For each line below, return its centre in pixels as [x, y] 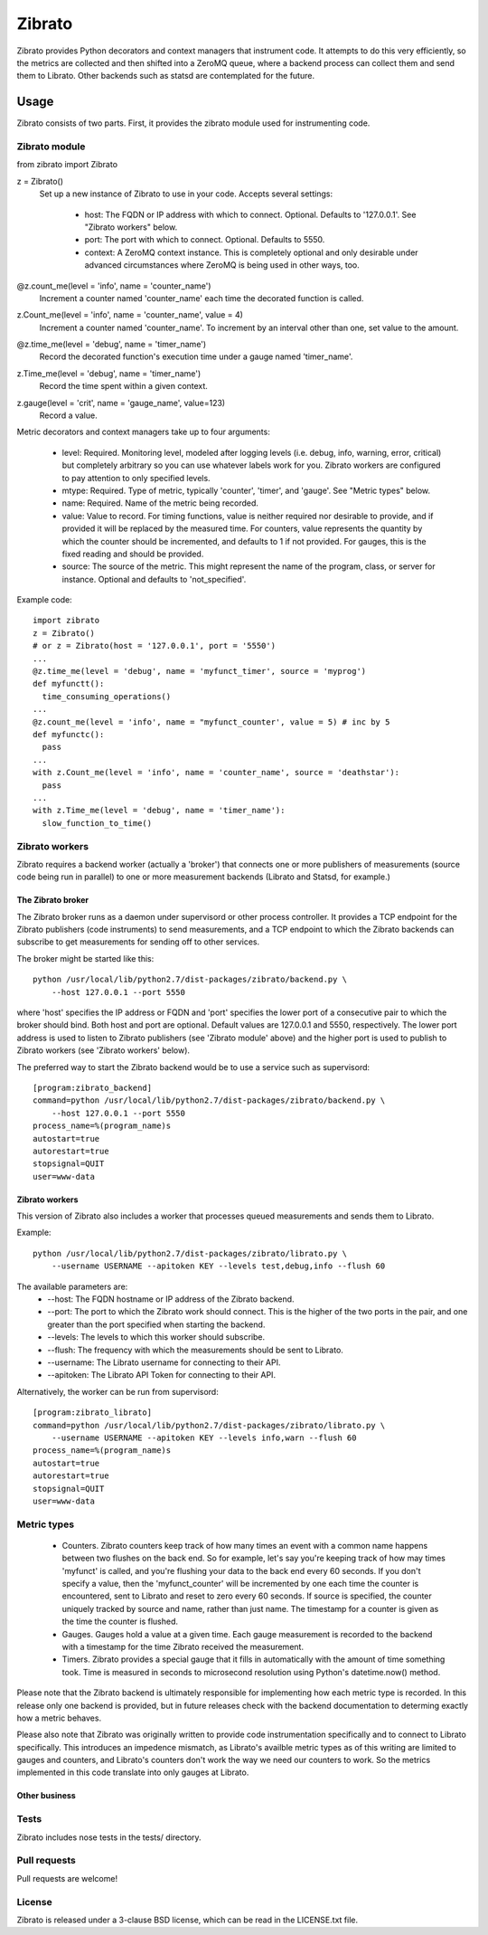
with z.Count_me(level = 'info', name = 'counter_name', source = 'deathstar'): [216, 773]
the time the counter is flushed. [120, 1622]
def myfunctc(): [69, 734]
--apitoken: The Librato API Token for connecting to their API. [161, 1375]
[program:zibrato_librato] [93, 1413]
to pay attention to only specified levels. [136, 478]
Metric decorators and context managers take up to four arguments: [143, 432]
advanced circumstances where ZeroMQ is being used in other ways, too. [222, 265]
